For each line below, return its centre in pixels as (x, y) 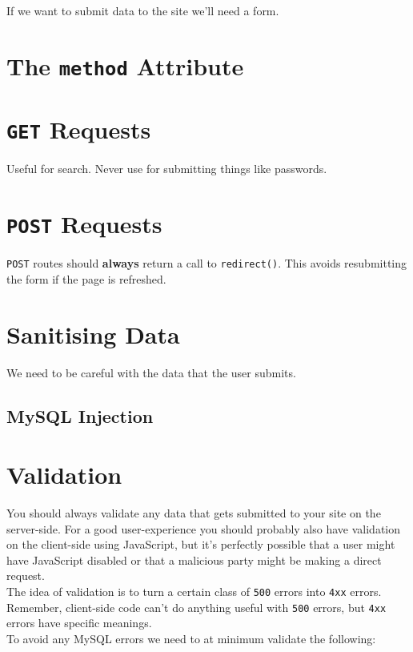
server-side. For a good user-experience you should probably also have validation (203, 528)
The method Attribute (125, 65)
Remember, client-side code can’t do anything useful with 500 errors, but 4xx (196, 607)
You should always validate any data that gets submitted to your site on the (194, 513)
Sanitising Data (93, 334)
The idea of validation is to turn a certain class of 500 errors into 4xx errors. (194, 592)
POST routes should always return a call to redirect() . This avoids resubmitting (207, 263)
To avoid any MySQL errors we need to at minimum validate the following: (191, 638)
